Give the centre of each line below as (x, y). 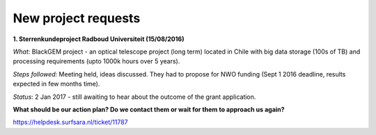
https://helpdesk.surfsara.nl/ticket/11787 (70, 122)
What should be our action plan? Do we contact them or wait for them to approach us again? (149, 109)
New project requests (77, 18)
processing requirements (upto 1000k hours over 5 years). (96, 61)
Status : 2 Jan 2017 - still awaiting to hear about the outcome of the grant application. (134, 97)
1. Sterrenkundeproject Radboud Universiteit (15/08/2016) (99, 39)
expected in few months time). (56, 84)
